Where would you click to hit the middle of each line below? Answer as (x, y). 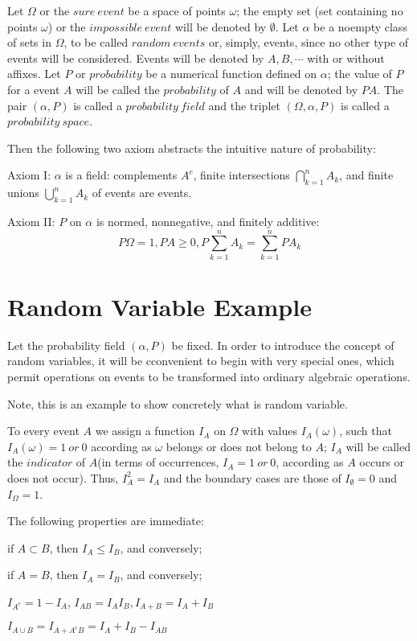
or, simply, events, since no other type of (309, 42)
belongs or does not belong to (239, 446)
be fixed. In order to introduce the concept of (283, 345)
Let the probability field (66, 345)
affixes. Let (34, 74)
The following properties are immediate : (106, 521)
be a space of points (177, 10)
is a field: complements (121, 175)
